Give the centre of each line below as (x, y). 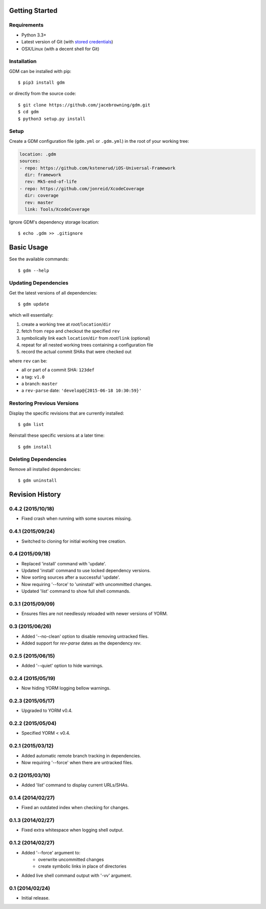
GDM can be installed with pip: (40, 71)
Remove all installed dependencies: (45, 469)
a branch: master (39, 384)
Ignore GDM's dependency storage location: (54, 222)
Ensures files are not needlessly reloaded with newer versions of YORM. (95, 614)
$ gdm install (35, 447)
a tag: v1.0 (33, 377)
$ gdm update (33, 304)
